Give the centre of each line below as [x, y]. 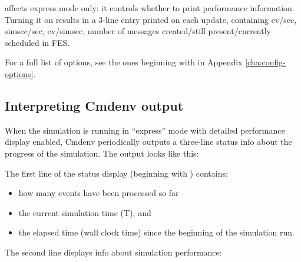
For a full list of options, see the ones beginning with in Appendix [124, 62]
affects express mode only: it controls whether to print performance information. [150, 8]
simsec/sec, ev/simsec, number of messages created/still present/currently [138, 31]
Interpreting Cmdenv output [94, 105]
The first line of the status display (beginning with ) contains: [116, 173]
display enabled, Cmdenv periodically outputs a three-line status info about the [148, 142]
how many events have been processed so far [99, 193]
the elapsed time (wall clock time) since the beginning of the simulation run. [156, 232]
